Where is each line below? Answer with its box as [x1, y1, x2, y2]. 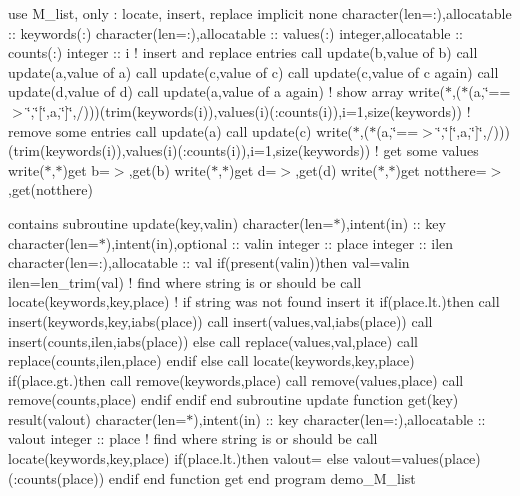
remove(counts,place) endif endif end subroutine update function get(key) [8, 389, 459, 410]
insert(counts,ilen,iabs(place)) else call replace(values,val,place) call [8, 330, 418, 351]
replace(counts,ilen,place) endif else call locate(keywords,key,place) [8, 350, 415, 371]
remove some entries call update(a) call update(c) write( [8, 120, 353, 141]
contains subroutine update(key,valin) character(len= [8, 212, 334, 233]
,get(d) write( [295, 159, 378, 180]
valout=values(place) [353, 448, 481, 469]
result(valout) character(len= [8, 408, 187, 429]
